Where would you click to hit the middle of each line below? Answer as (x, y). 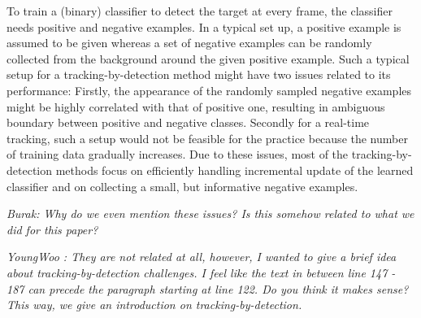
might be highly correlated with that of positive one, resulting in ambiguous (196, 106)
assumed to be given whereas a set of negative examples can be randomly (189, 43)
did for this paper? (52, 229)
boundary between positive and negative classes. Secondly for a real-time (188, 122)
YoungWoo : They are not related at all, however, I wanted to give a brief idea (202, 257)
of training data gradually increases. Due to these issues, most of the (178, 154)
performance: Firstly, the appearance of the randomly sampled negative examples (209, 90)
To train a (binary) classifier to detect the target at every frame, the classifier (200, 11)
